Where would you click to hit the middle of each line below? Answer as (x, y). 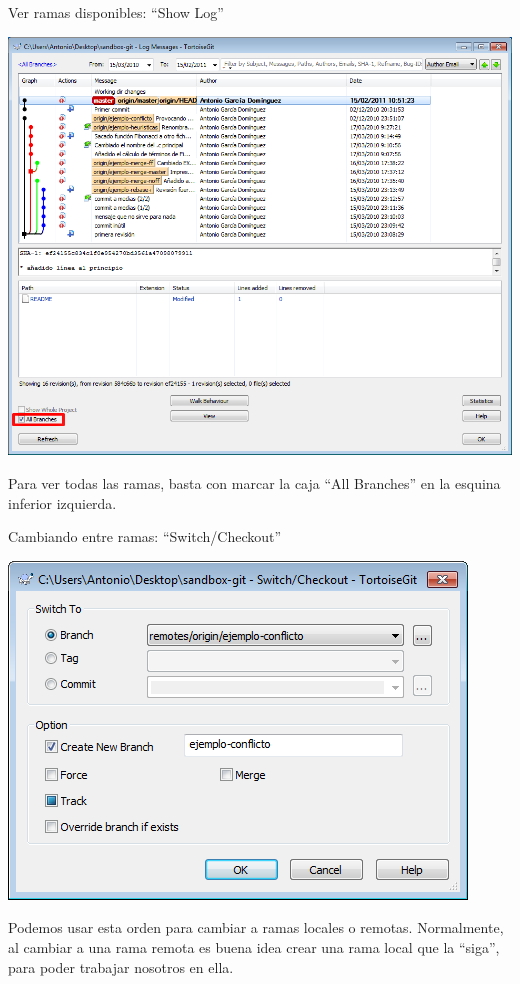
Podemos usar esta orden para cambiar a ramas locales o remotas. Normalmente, (256, 927)
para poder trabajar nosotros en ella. (121, 966)
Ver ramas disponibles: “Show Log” (116, 12)
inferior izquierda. (62, 502)
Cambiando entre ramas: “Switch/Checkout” (145, 536)
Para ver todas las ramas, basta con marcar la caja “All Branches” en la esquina (254, 482)
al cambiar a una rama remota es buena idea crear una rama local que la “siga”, (254, 946)
